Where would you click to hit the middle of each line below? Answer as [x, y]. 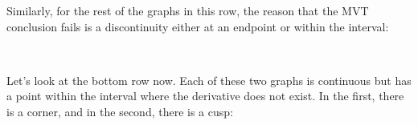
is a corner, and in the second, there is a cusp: [120, 111]
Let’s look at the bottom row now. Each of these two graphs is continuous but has [209, 80]
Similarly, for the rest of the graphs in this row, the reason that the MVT [188, 10]
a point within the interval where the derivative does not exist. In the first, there [205, 96]
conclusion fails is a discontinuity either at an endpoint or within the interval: [198, 26]
